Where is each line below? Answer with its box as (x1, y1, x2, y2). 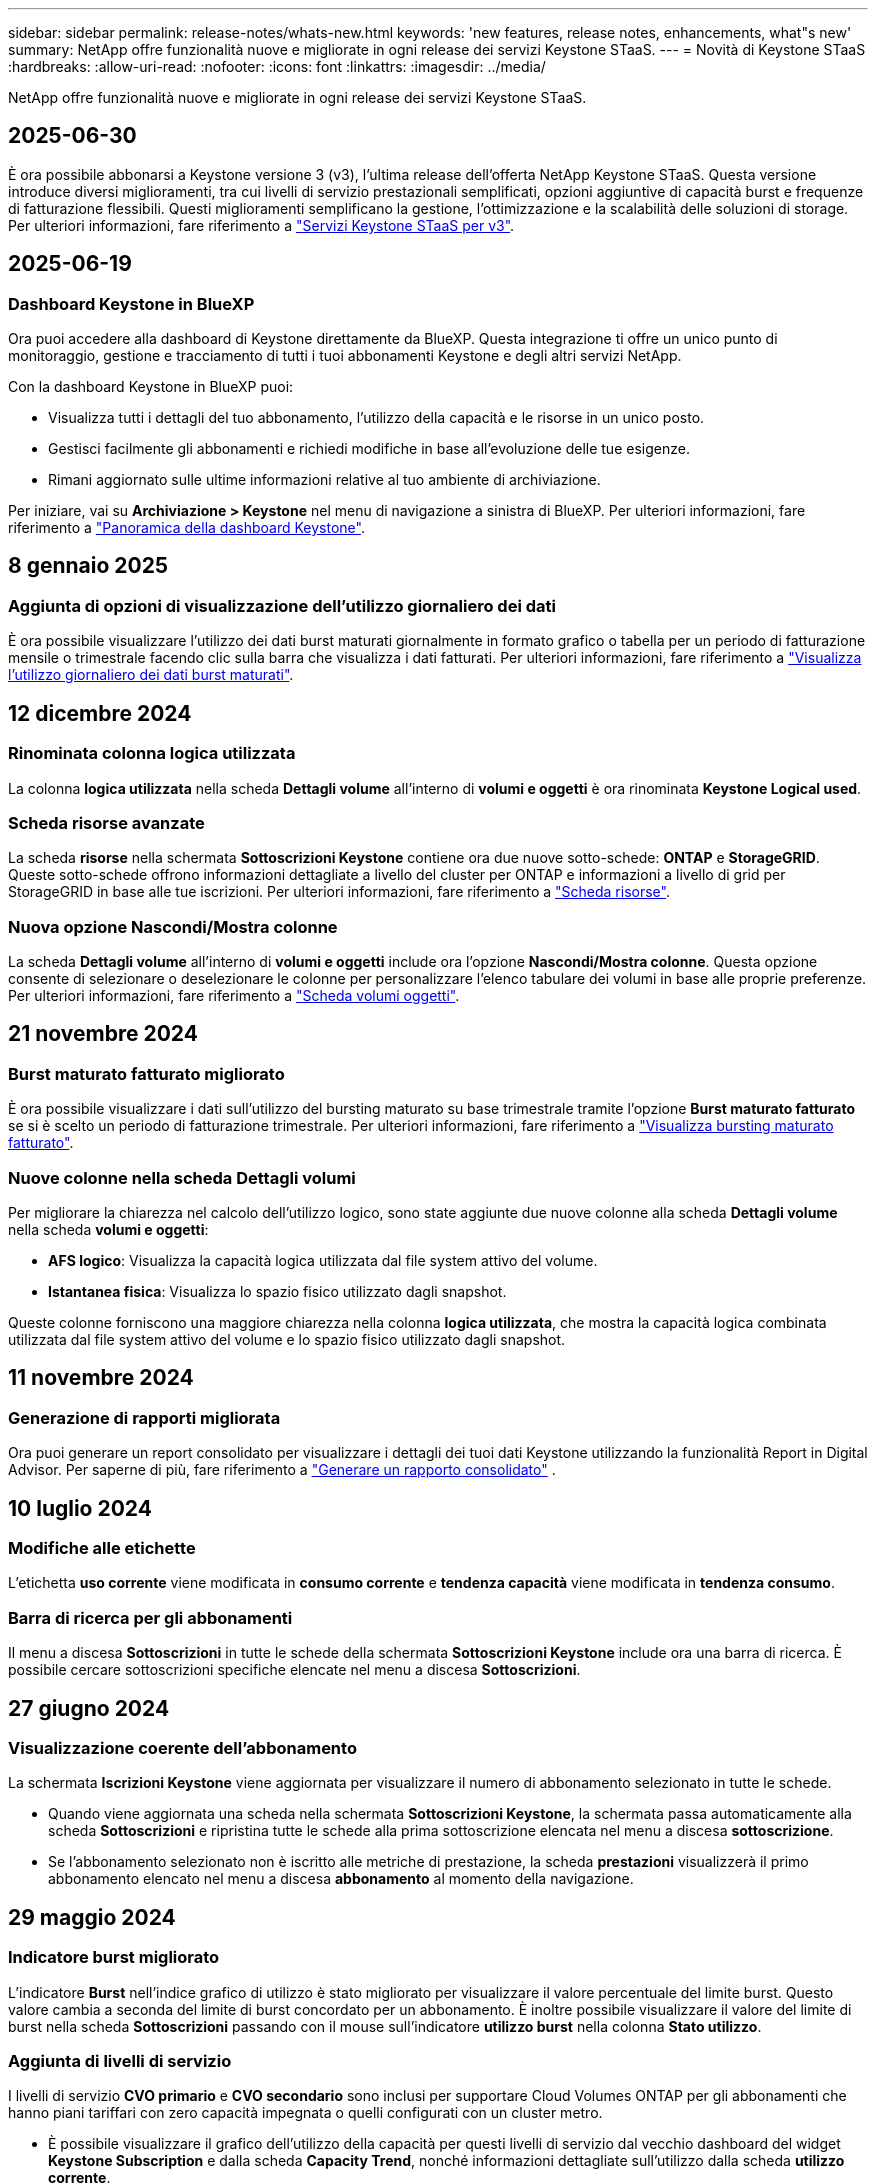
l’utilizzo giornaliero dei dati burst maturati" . (8, 666, 294, 684)
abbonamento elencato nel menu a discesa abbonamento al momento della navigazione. (48, 1870, 634, 1888)
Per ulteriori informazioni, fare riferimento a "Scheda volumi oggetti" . (8, 987, 460, 1004)
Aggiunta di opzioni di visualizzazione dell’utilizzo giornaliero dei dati (8, 595, 556, 616)
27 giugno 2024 (8, 1695, 170, 1721)
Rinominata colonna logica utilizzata (8, 743, 296, 764)
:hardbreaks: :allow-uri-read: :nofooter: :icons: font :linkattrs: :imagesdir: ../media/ (8, 58, 546, 75)
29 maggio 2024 (8, 1904, 176, 1930)
